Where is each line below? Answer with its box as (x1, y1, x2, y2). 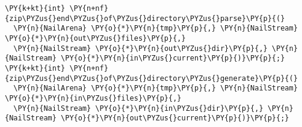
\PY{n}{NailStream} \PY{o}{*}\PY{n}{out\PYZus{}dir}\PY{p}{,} (13, 44, 268, 53)
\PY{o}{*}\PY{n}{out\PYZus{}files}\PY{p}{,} (5, 34, 186, 43)
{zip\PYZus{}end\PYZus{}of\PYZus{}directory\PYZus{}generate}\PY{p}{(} (5, 74, 298, 83)
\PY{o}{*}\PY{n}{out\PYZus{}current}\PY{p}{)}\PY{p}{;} (61, 114, 289, 123)
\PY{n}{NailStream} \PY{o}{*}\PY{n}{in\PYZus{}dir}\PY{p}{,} (13, 104, 263, 113)
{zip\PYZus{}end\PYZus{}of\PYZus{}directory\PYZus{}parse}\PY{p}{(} (5, 14, 285, 23)
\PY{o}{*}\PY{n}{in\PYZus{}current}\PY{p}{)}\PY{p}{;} (61, 54, 285, 63)
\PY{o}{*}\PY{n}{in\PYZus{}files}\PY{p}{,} (5, 93, 182, 102)
